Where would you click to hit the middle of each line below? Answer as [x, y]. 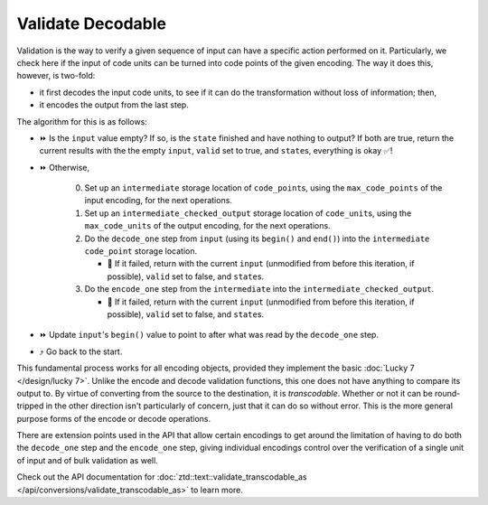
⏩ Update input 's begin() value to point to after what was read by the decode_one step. [209, 335]
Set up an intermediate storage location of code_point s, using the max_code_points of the [263, 188]
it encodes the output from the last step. [114, 105]
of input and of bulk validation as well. [87, 460]
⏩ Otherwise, [65, 167]
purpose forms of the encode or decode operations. [114, 418]
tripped [30, 406]
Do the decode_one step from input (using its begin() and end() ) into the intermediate [257, 238]
